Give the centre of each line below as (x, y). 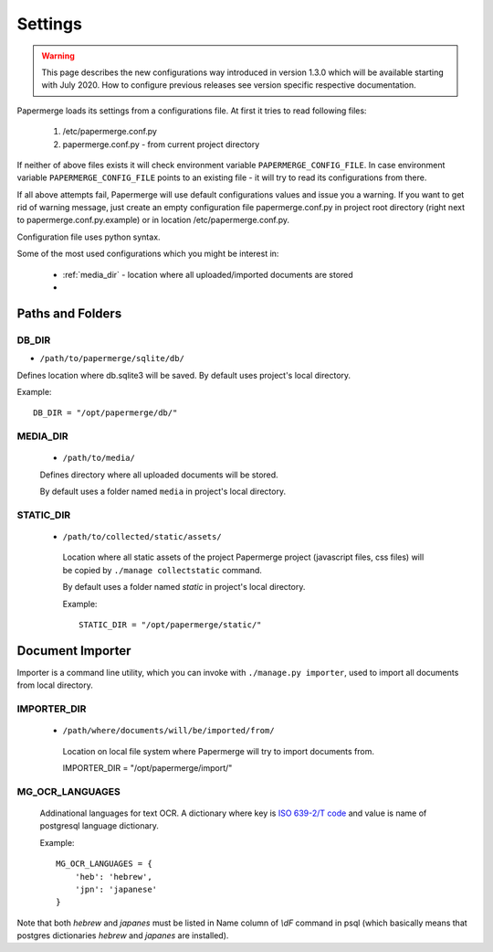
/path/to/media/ (99, 458)
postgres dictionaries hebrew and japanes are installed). (123, 936)
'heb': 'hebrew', (113, 877)
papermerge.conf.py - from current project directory (161, 144)
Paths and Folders (69, 313)
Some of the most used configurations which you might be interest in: (148, 254)
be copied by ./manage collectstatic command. (162, 570)
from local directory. (55, 685)
